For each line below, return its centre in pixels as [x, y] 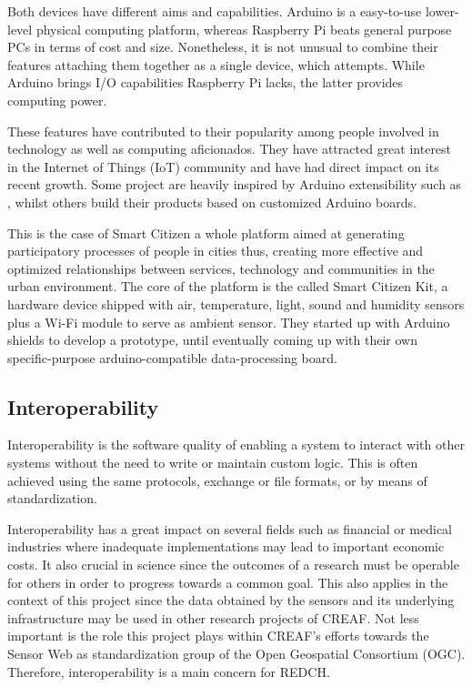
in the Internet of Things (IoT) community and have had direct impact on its [223, 166]
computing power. [57, 100]
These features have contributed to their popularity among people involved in [223, 131]
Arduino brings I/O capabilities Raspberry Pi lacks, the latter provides [206, 82]
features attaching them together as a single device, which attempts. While [216, 64]
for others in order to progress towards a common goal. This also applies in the [228, 582]
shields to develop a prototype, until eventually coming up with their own [212, 340]
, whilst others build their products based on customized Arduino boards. [212, 202]
